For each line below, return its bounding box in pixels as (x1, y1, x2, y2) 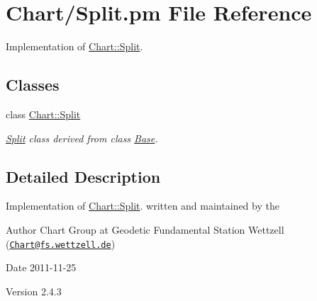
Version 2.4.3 (6, 283, 62, 298)
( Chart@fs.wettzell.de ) (6, 236, 116, 251)
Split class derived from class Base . (6, 130, 158, 145)
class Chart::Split (6, 106, 81, 121)
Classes (6, 74, 60, 96)
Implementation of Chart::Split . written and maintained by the (6, 198, 279, 213)
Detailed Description (6, 165, 161, 187)
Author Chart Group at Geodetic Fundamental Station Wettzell (6, 222, 284, 237)
